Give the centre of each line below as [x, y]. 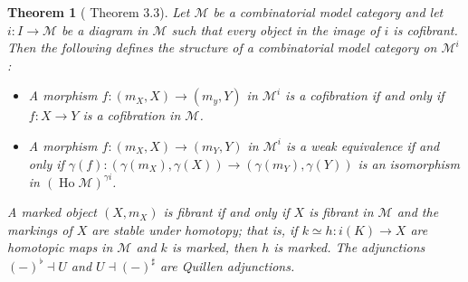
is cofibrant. [425, 29]
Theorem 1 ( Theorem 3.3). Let [99, 12]
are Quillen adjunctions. [227, 265]
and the [418, 212]
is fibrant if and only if [226, 212]
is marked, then [215, 247]
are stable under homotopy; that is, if [195, 229]
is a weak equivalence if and [363, 145]
